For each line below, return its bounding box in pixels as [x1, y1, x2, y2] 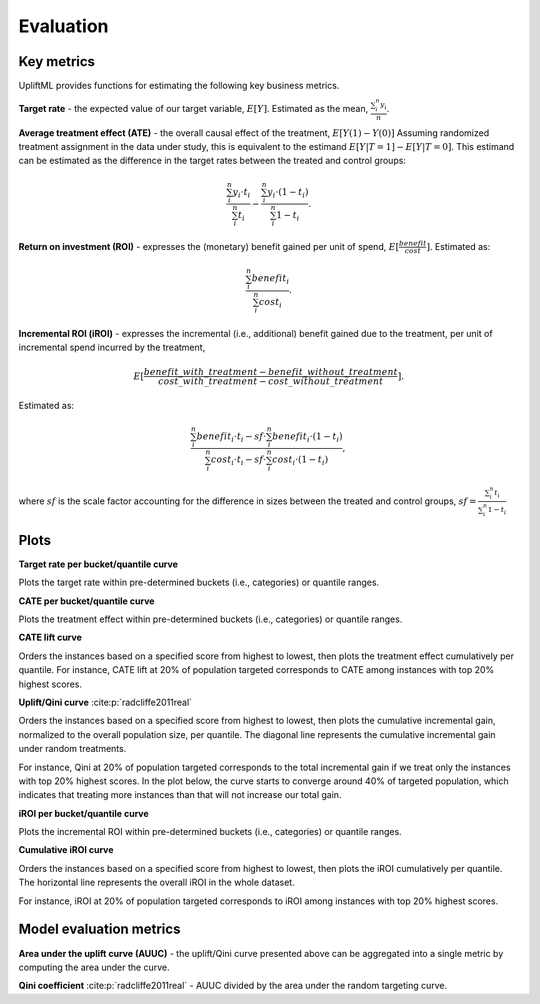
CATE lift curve [18, 631, 82, 644]
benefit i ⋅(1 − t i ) [271, 431, 344, 445]
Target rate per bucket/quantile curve [18, 558, 179, 570]
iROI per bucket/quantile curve [18, 807, 149, 819]
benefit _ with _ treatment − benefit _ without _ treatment [143, 366, 399, 378]
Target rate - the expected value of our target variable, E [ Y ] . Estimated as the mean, [18, 103, 369, 114]
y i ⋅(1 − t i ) [266, 186, 309, 200]
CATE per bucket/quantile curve [18, 595, 155, 607]
